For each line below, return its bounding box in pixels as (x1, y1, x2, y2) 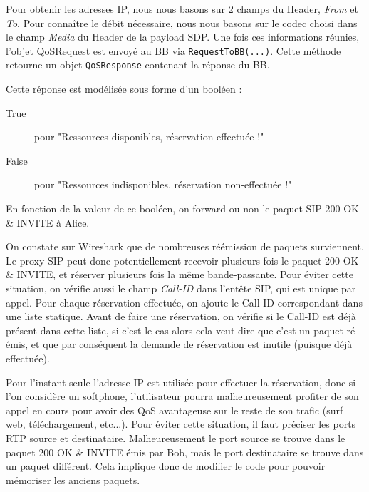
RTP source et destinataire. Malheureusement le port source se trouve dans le (6, 430, 345, 445)
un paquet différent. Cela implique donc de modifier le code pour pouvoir (6, 458, 326, 473)
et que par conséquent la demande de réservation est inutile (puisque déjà (31, 337, 353, 352)
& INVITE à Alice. (6, 215, 90, 230)
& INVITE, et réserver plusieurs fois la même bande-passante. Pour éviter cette (6, 267, 353, 282)
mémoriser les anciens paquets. (6, 472, 140, 487)
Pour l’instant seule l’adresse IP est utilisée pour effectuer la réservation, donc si (6, 374, 356, 389)
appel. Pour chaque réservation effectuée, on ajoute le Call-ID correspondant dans (6, 294, 363, 309)
